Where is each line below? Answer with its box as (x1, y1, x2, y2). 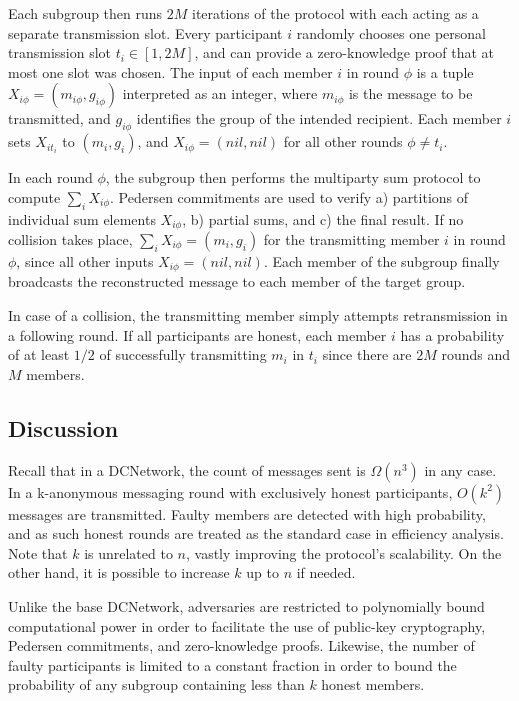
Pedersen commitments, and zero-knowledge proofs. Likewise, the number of (8, 635, 475, 656)
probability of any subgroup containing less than (8, 674, 305, 695)
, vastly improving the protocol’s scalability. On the (186, 542, 502, 563)
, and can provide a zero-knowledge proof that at (194, 42, 495, 63)
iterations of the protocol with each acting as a (191, 3, 479, 23)
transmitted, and (8, 108, 111, 129)
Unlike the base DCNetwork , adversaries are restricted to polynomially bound (8, 596, 485, 617)
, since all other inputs (16, 251, 154, 272)
